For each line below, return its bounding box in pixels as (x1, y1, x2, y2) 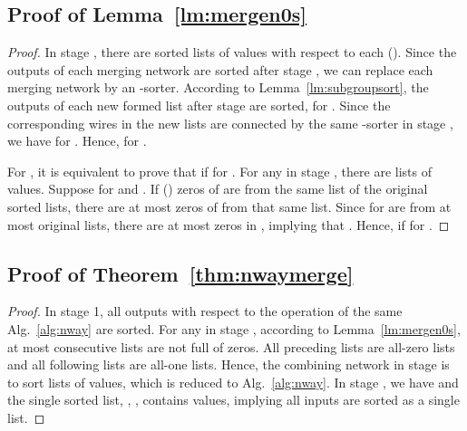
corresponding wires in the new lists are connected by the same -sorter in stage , (7, 113, 453, 132)
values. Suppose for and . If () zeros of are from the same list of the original (7, 179, 428, 198)
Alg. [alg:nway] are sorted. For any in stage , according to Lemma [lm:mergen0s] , (7, 319, 461, 338)
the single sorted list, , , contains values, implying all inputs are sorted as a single (7, 390, 460, 409)
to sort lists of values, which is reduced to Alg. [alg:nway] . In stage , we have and (7, 372, 459, 391)
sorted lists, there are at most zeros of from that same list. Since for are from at (7, 196, 452, 215)
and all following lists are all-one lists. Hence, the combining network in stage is (7, 355, 450, 374)
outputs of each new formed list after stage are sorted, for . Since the (7, 95, 391, 114)
